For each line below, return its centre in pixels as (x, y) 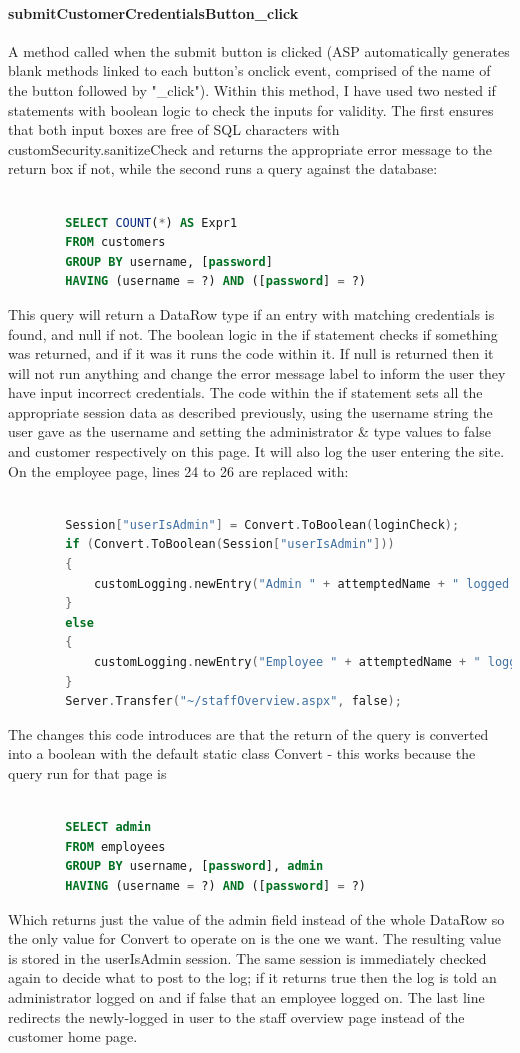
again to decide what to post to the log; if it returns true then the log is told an (252, 977)
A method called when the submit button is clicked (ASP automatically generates (259, 50)
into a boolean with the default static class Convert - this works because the (242, 753)
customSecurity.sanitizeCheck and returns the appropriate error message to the (250, 148)
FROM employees (115, 846)
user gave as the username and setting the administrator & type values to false (249, 431)
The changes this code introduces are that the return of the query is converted (248, 733)
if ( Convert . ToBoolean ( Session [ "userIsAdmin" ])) (230, 544)
